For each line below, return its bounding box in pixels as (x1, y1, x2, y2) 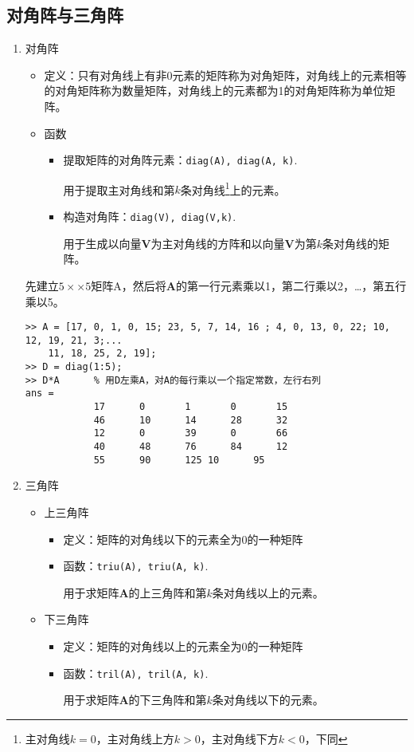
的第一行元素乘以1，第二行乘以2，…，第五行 (175, 277, 407, 293)
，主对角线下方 (200, 730, 279, 746)
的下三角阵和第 (128, 691, 207, 708)
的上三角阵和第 (128, 584, 207, 600)
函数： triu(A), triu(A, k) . (63, 557, 209, 574)
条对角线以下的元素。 (212, 691, 324, 708)
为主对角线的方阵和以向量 (150, 234, 285, 251)
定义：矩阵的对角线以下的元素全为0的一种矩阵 (63, 530, 303, 547)
